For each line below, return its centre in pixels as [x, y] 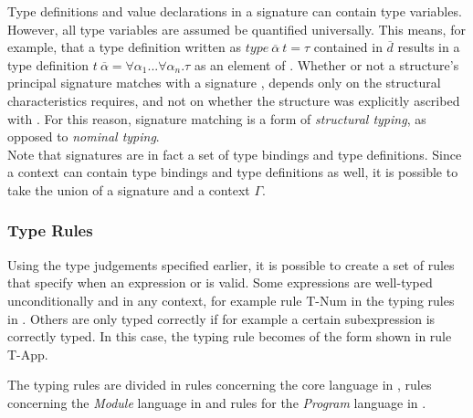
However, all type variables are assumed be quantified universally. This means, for [236, 29]
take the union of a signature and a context [129, 189]
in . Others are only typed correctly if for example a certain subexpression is [221, 318]
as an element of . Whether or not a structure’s [326, 64]
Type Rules [50, 230]
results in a [429, 47]
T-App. [28, 354]
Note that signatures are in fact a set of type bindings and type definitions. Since [235, 154]
